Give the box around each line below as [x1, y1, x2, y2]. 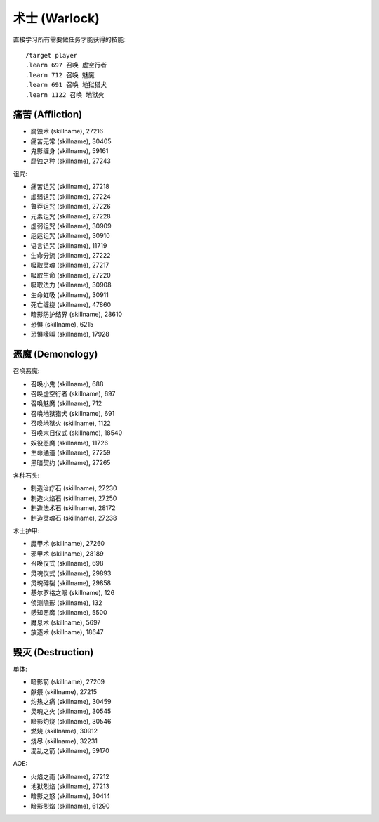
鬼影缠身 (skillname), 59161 [30, 147, 109, 155]
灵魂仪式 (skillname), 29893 [30, 569, 112, 578]
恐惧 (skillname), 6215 [30, 320, 94, 328]
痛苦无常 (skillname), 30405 [30, 137, 112, 145]
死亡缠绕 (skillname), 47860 [30, 301, 112, 309]
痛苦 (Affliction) [13, 109, 83, 121]
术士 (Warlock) [13, 11, 100, 26]
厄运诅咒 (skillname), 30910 [30, 232, 110, 240]
